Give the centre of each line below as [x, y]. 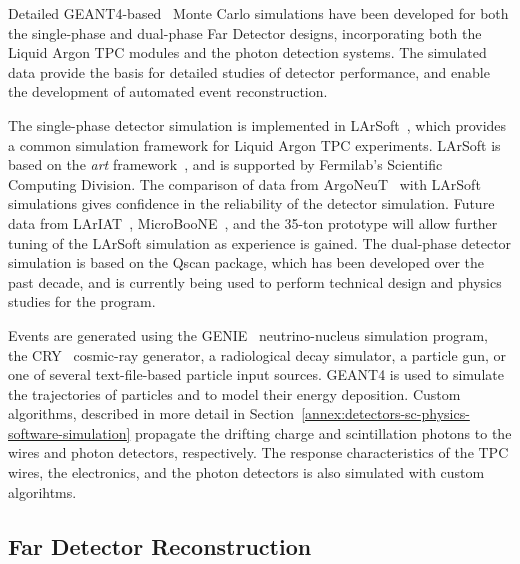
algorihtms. [42, 491]
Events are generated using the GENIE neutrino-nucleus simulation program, [248, 334]
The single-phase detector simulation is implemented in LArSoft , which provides [257, 124]
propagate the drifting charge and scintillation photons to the [323, 432]
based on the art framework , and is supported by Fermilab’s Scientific [225, 164]
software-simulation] [69, 432]
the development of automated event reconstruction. [168, 91]
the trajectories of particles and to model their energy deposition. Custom [234, 393]
